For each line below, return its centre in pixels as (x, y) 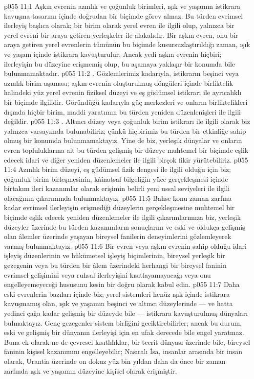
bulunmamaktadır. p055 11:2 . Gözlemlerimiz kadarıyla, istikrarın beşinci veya (121, 73)
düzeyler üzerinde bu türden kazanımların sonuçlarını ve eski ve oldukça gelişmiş (125, 226)
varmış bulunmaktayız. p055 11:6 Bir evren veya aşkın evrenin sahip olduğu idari (125, 246)
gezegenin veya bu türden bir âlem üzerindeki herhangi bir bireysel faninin (115, 265)
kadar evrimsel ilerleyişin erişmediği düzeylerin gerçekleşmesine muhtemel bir (119, 207)
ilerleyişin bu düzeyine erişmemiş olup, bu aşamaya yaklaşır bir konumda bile (120, 63)
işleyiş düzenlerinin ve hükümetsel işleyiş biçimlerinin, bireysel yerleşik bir (115, 255)
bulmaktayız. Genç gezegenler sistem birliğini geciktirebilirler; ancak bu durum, (123, 322)
